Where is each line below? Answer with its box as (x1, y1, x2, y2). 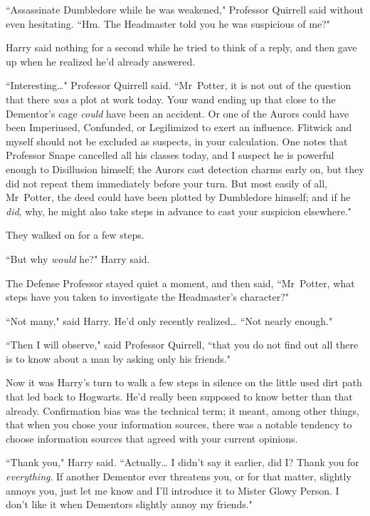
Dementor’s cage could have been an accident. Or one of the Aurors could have (6, 105, 349, 120)
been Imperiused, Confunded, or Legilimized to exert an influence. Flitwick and (6, 120, 352, 135)
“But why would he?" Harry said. (6, 251, 150, 266)
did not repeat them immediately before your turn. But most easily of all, (6, 175, 328, 190)
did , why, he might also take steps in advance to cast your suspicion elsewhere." (6, 203, 352, 218)
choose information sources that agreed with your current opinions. (6, 430, 298, 445)
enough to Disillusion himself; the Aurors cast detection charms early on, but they (6, 161, 364, 176)
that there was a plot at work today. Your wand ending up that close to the (6, 91, 336, 106)
